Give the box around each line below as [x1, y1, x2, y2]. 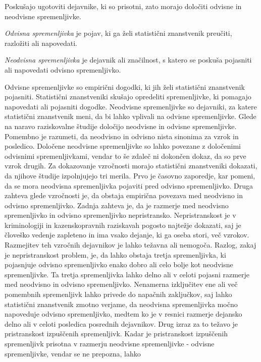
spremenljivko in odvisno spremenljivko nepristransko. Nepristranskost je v [5, 210, 236, 220]
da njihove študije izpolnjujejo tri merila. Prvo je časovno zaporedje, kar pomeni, [5, 170, 255, 180]
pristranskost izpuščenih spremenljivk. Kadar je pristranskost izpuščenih [5, 328, 228, 339]
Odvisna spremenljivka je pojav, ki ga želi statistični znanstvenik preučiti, [5, 28, 232, 38]
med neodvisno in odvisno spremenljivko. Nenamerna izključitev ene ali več [5, 279, 238, 289]
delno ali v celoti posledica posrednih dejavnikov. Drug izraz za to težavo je [5, 318, 238, 329]
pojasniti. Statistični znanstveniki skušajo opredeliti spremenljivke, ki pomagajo [5, 91, 251, 102]
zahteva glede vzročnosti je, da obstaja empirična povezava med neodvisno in [5, 190, 243, 201]
